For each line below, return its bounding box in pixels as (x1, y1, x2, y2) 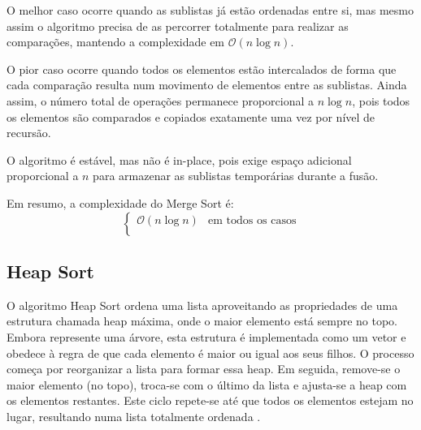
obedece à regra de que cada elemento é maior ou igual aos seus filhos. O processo (7, 344, 414, 361)
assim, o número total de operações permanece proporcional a (7, 92, 315, 109)
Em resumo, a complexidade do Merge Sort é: (7, 194, 234, 211)
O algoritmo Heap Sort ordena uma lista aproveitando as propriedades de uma (7, 296, 398, 313)
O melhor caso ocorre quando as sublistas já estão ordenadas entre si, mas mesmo (7, 2, 414, 18)
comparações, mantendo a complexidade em (7, 33, 225, 50)
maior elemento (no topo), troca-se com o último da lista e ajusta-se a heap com (7, 376, 407, 393)
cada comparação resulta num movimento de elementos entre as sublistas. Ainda (7, 76, 407, 93)
